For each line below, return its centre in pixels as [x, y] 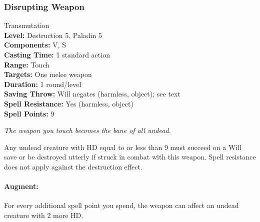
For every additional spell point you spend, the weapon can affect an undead [121, 205]
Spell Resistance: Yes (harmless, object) [69, 103]
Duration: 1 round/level [43, 84]
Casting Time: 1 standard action [57, 54]
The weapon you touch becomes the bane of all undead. [87, 130]
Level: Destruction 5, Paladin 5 [53, 35]
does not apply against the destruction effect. [73, 166]
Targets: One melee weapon [48, 74]
